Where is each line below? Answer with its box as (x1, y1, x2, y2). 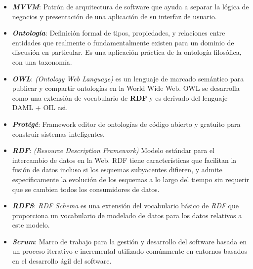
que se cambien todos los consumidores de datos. (12, 184, 160, 194)
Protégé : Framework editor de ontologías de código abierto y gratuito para (12, 118, 241, 129)
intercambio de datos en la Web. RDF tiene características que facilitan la (12, 154, 237, 165)
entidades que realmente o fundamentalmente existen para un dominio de (12, 37, 234, 47)
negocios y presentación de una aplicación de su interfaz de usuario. (12, 11, 217, 21)
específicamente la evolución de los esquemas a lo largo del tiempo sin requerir (12, 174, 250, 184)
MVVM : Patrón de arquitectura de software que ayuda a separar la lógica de (12, 1, 249, 11)
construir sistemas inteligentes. (12, 128, 105, 139)
